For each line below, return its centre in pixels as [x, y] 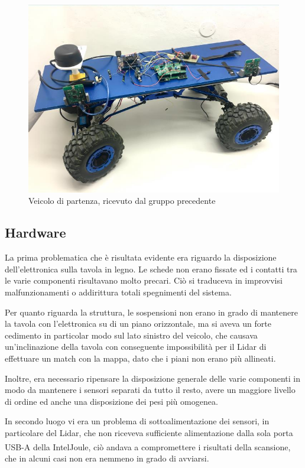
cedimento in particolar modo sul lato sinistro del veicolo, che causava [131, 335]
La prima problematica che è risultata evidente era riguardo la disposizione [141, 257]
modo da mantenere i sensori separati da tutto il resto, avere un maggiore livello [150, 390]
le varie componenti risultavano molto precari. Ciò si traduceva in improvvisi [144, 280]
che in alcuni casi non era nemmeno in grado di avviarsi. [107, 458]
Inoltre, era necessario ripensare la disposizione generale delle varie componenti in [152, 378]
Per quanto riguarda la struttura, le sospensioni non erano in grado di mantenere [151, 312]
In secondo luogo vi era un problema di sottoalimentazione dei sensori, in [137, 421]
